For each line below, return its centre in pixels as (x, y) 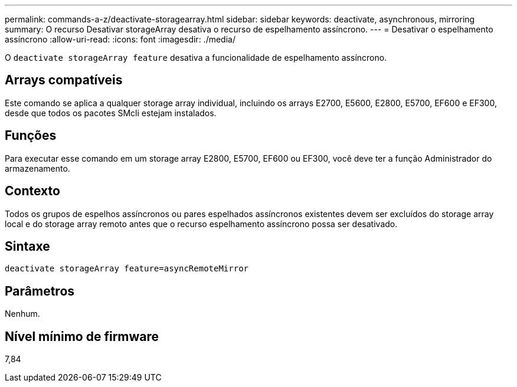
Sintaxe (27, 246)
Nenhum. (22, 314)
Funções (31, 136)
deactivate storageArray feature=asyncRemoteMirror (127, 269)
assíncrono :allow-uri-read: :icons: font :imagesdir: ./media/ (120, 39)
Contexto (32, 191)
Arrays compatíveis (64, 80)
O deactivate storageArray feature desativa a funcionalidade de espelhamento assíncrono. (196, 58)
